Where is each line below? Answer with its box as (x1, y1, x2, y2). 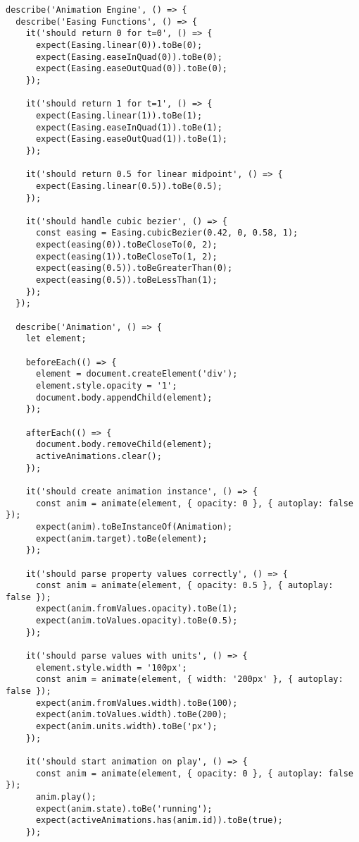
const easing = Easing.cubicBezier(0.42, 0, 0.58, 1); (35, 228, 298, 238)
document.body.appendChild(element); (35, 392, 213, 403)
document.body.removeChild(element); (35, 439, 213, 450)
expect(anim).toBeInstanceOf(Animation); (35, 521, 233, 532)
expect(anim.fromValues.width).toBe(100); (35, 697, 238, 708)
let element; (25, 334, 87, 344)
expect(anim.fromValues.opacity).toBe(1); (35, 604, 238, 614)
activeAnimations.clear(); (35, 451, 162, 461)
